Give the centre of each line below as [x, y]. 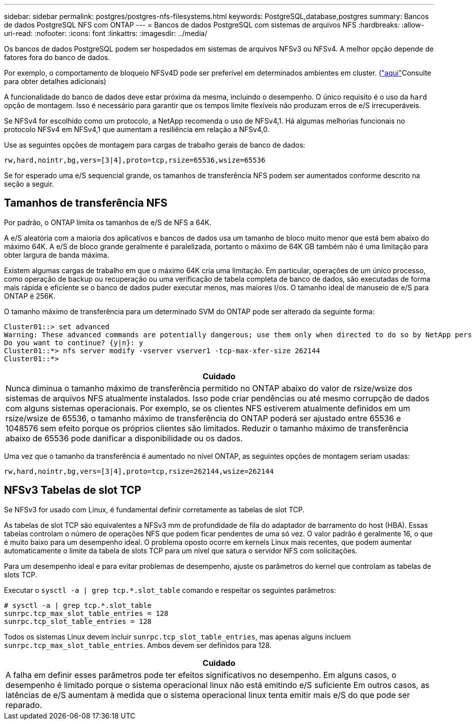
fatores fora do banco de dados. [57, 57]
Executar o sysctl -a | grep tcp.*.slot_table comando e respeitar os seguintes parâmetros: [170, 590]
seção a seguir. [29, 184]
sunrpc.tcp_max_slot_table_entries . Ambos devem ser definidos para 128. [138, 645]
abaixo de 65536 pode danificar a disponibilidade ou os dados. [124, 438]
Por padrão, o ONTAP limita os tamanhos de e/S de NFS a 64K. [108, 222]
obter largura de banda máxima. [57, 255]
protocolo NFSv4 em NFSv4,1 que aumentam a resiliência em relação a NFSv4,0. [137, 129]
